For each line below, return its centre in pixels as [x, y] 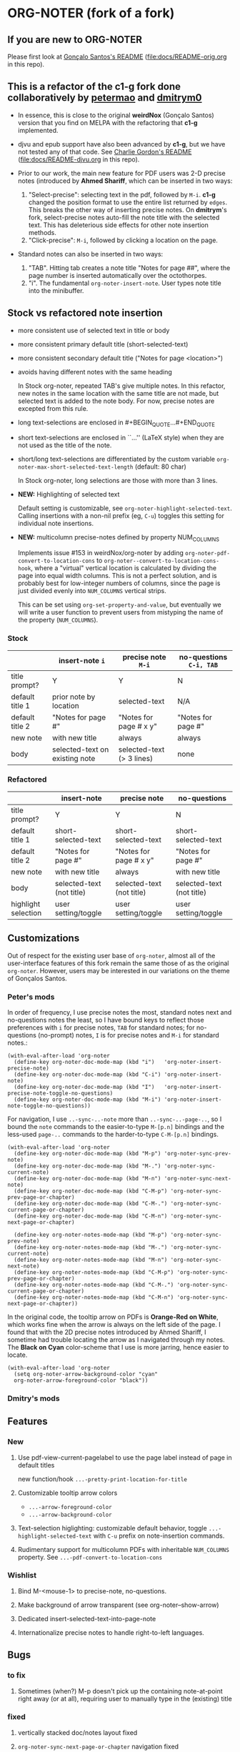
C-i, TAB [203, 665]
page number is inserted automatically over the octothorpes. [117, 275]
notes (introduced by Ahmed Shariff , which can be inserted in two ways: [125, 181]
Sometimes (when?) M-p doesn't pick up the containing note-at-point [120, 1691]
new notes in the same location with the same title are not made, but [118, 393]
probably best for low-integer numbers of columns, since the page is [119, 583]
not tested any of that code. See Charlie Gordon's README [105, 151]
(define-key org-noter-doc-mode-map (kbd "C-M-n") [91, 1216]
